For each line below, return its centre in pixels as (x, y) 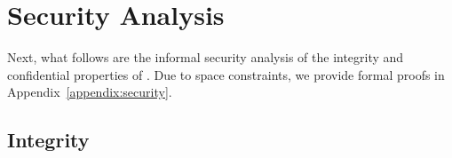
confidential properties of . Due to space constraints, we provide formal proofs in (226, 74)
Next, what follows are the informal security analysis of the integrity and (206, 57)
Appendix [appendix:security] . (90, 92)
